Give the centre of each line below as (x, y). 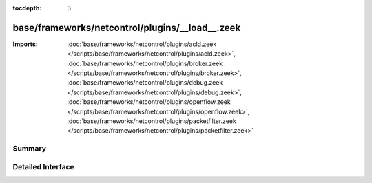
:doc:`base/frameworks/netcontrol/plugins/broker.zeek (145, 63)
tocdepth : (27, 8)
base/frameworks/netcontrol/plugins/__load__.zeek (127, 28)
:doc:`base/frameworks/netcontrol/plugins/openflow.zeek (149, 102)
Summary (30, 149)
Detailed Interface (44, 166)
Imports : (25, 44)
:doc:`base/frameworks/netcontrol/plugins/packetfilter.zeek (152, 121)
